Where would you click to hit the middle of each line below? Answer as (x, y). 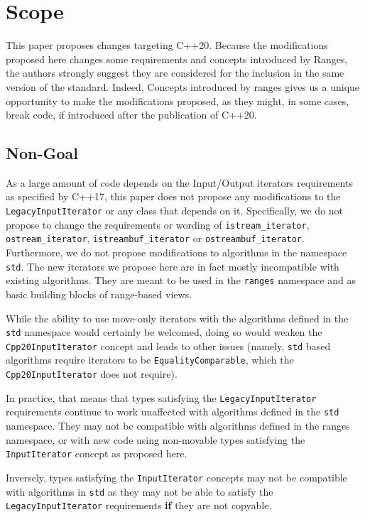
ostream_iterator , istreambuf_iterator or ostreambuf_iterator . (155, 238)
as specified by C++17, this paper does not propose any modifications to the (173, 196)
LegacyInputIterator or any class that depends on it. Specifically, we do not (175, 211)
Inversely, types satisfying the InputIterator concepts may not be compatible (176, 477)
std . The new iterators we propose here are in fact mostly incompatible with (173, 266)
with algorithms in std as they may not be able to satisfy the (140, 491)
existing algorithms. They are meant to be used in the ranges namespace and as (181, 280)
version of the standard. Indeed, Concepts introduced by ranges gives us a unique (183, 86)
